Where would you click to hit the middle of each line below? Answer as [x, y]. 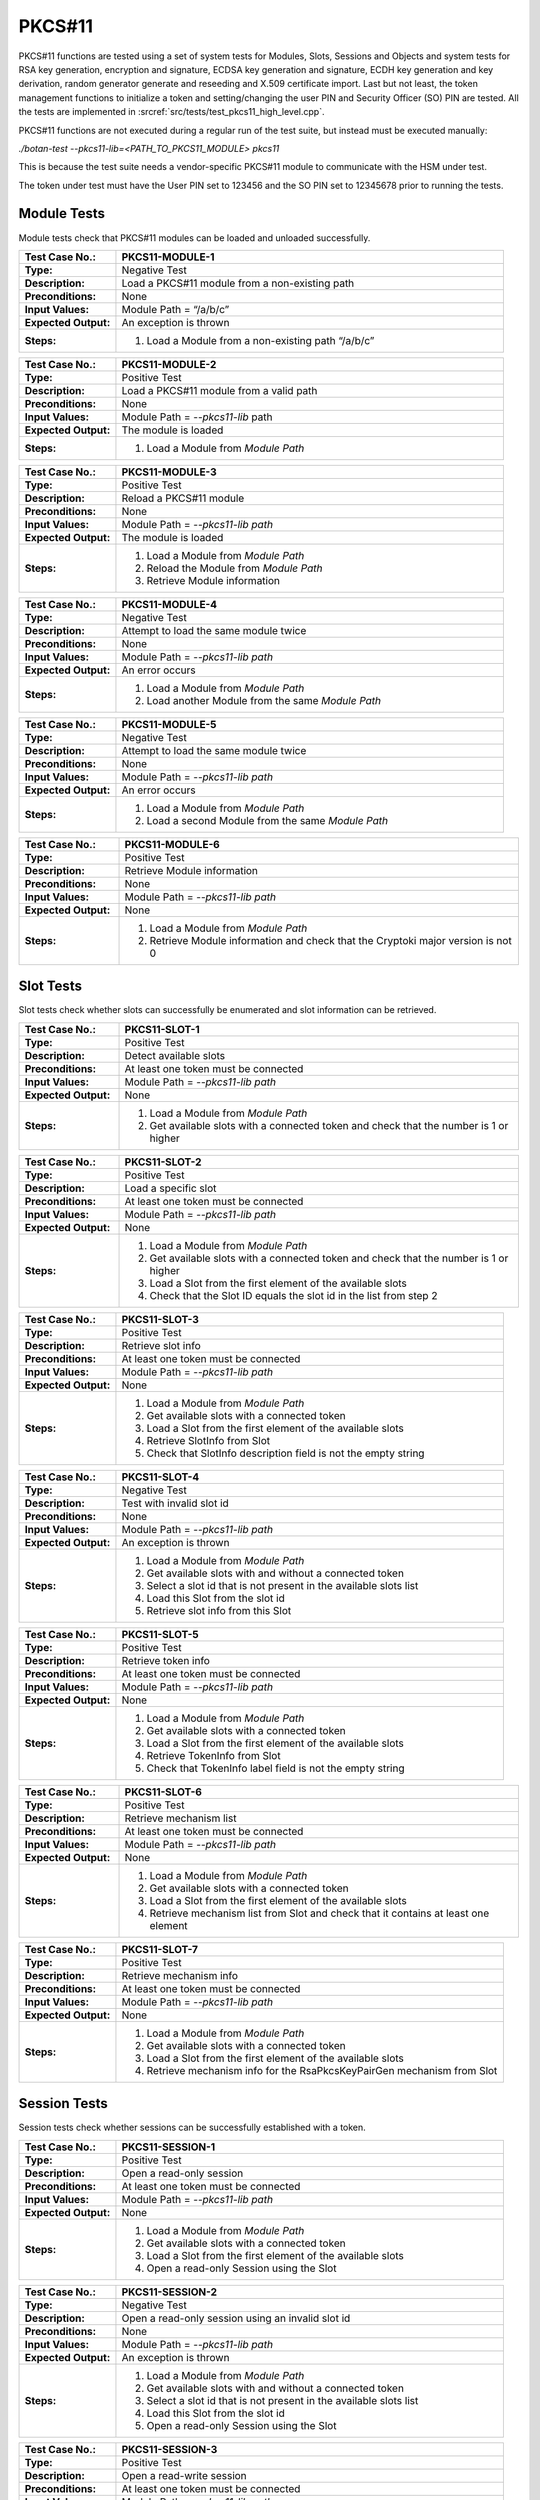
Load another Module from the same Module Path [264, 700]
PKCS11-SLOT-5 [160, 1634]
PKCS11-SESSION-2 [169, 2292]
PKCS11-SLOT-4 [160, 1477]
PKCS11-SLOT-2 [163, 1162]
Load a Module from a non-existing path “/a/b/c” [260, 340]
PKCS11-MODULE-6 [172, 844]
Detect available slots [175, 1055]
